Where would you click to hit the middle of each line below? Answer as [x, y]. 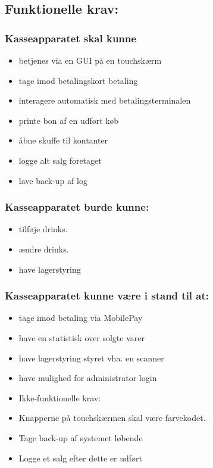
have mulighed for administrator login [88, 378]
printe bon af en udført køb [69, 120]
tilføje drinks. [43, 229]
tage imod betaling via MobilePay [81, 318]
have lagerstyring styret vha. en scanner [91, 358]
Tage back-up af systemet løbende [81, 437]
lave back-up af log [53, 180]
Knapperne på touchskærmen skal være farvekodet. [112, 418]
